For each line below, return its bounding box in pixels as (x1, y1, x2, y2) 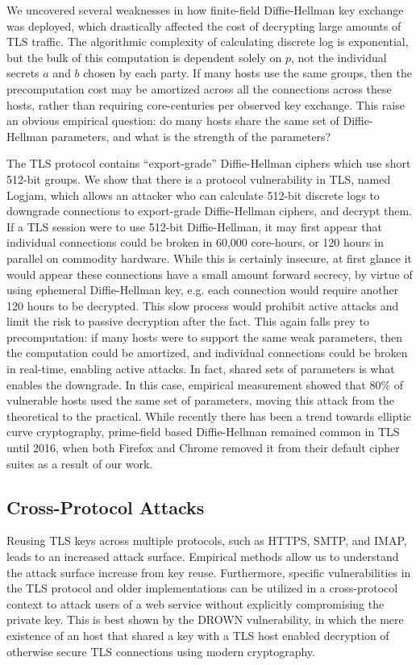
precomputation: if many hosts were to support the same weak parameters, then (6, 328, 402, 345)
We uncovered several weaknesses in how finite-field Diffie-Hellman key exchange (6, 2, 404, 18)
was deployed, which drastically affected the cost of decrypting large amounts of (6, 17, 401, 34)
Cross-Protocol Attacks (6, 494, 205, 519)
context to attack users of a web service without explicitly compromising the (6, 595, 385, 612)
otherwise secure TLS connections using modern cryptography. (6, 642, 315, 659)
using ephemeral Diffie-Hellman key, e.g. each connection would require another (6, 281, 399, 298)
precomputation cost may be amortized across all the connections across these (6, 80, 392, 97)
